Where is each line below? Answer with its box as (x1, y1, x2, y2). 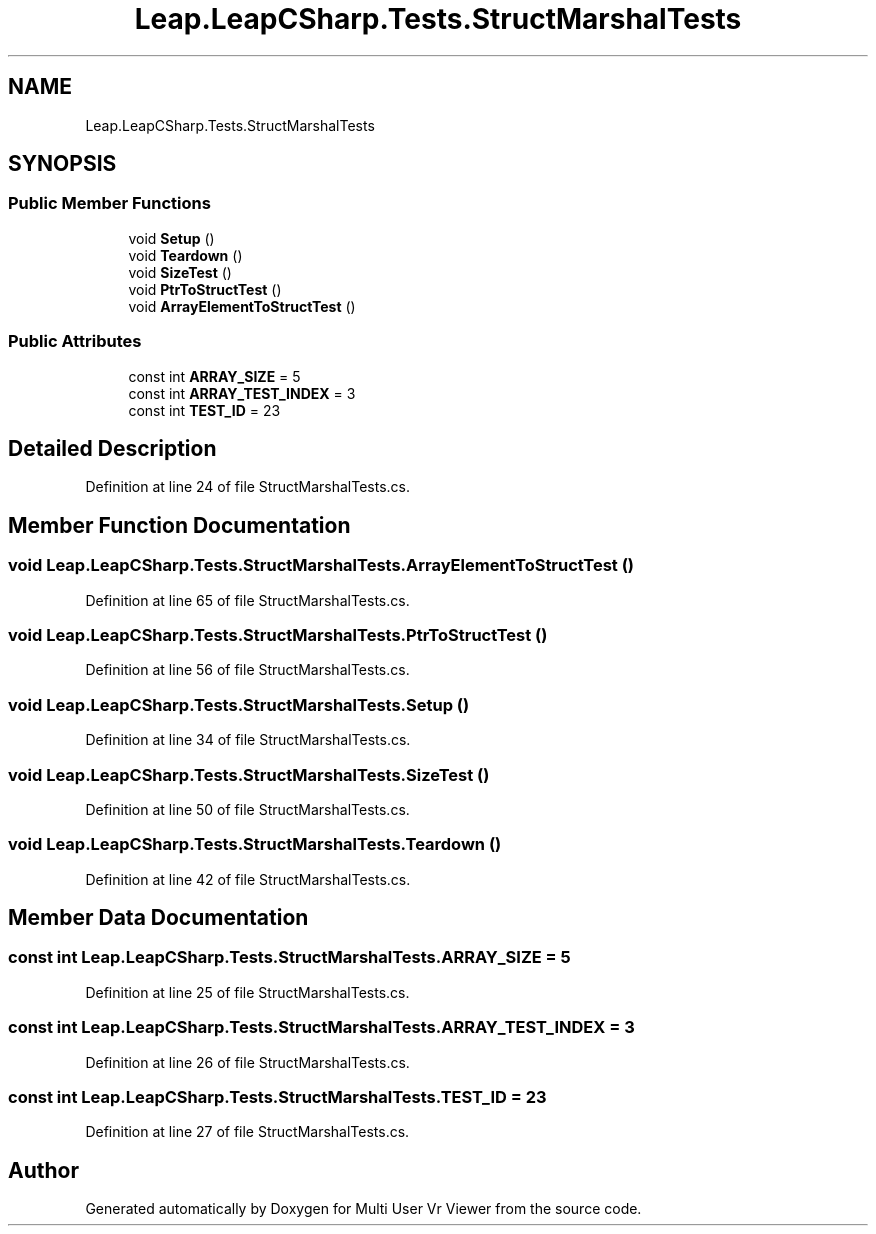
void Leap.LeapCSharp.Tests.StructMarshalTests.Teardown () (8, 834, 502, 855)
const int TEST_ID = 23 (128, 401, 281, 419)
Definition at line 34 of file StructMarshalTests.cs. (85, 731, 411, 749)
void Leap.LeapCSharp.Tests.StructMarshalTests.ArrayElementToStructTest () (8, 555, 635, 576)
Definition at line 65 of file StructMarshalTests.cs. (85, 591, 410, 609)
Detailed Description (8, 435, 217, 461)
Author (8, 1157, 79, 1183)
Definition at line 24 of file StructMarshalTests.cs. (85, 478, 411, 496)
